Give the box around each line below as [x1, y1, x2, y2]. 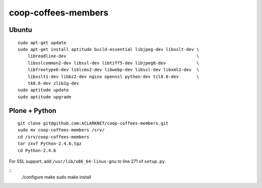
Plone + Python [9, 107, 57, 115]
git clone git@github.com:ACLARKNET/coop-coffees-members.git [17, 121, 169, 126]
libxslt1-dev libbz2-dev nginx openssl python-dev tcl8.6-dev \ [27, 74, 199, 79]
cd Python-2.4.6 [17, 148, 56, 153]
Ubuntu [9, 26, 33, 34]
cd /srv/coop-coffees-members [17, 134, 90, 140]
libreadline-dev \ [27, 53, 199, 59]
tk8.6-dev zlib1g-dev [27, 80, 80, 86]
